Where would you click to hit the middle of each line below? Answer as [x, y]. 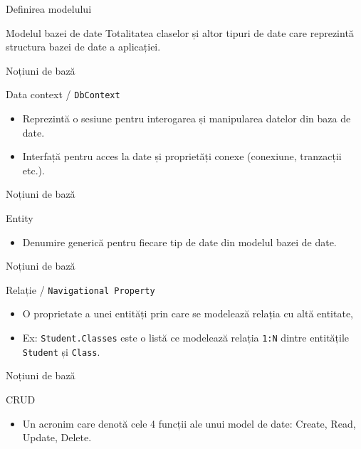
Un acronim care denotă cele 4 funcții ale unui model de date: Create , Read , [189, 423]
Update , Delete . [57, 437]
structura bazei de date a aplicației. [83, 47]
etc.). [33, 170]
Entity [20, 218]
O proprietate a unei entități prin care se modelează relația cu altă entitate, [188, 313]
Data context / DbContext [63, 94]
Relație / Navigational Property [80, 289]
